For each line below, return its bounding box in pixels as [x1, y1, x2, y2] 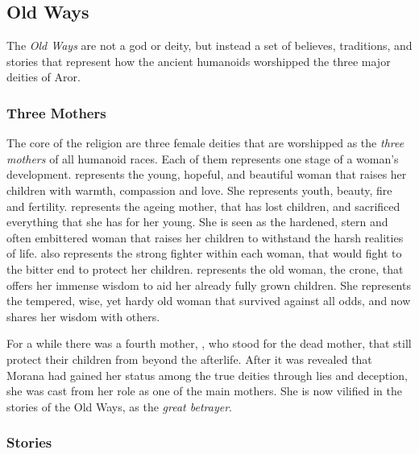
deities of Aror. [6, 68, 81, 85]
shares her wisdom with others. [6, 307, 160, 324]
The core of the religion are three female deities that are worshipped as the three [6, 134, 404, 151]
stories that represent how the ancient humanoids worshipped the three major [6, 52, 391, 69]
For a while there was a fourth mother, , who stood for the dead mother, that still [6, 335, 412, 352]
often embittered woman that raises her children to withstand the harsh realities [6, 229, 404, 246]
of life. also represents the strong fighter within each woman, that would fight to [6, 245, 402, 262]
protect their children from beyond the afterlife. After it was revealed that [6, 350, 372, 367]
